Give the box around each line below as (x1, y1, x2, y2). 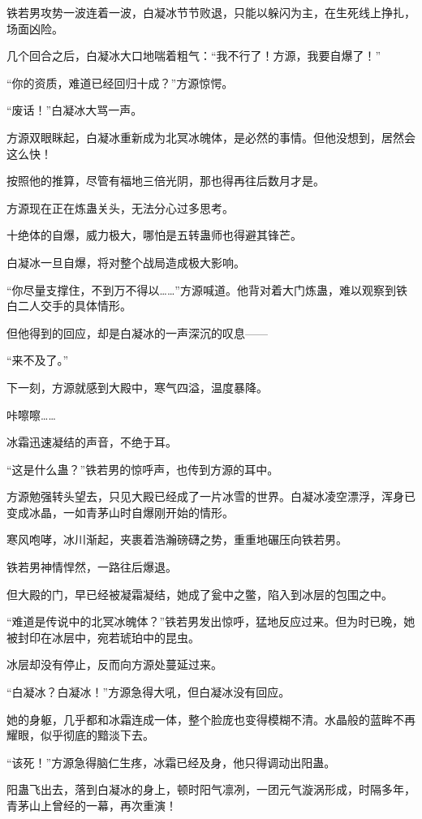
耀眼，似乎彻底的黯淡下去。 (6, 726, 154, 744)
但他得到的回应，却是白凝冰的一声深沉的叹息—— (6, 324, 268, 341)
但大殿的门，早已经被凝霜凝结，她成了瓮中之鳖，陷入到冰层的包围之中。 (6, 585, 393, 602)
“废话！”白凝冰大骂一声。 (6, 101, 143, 119)
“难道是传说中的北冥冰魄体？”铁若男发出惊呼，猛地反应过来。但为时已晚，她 (6, 613, 416, 630)
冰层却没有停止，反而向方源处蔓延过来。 (6, 656, 222, 673)
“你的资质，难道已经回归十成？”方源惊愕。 (6, 74, 234, 91)
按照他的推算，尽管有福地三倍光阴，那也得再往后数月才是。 (6, 172, 325, 189)
